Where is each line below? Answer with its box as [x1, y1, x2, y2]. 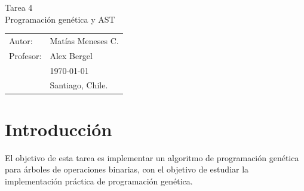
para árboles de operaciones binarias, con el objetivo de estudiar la [5, 163, 249, 175]
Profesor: [9, 49, 42, 61]
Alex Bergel [50, 49, 93, 61]
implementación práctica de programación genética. [5, 174, 193, 187]
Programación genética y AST [5, 13, 115, 25]
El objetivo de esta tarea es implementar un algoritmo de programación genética [5, 151, 299, 164]
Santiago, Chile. [50, 79, 108, 91]
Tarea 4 [5, 1, 33, 13]
